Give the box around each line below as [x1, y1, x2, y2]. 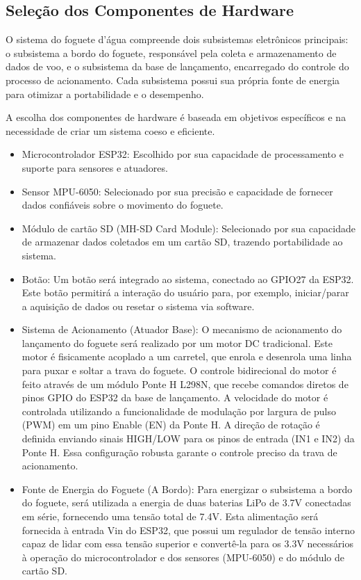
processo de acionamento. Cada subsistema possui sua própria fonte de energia [6, 72, 340, 87]
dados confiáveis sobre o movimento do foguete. [22, 198, 224, 212]
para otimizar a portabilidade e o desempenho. [6, 86, 204, 101]
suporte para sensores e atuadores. [22, 160, 168, 175]
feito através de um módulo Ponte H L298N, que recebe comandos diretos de [22, 376, 349, 391]
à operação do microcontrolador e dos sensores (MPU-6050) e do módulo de [22, 549, 345, 564]
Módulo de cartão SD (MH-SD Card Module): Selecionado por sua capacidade [22, 220, 355, 235]
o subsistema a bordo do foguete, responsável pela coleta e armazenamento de [6, 45, 337, 60]
